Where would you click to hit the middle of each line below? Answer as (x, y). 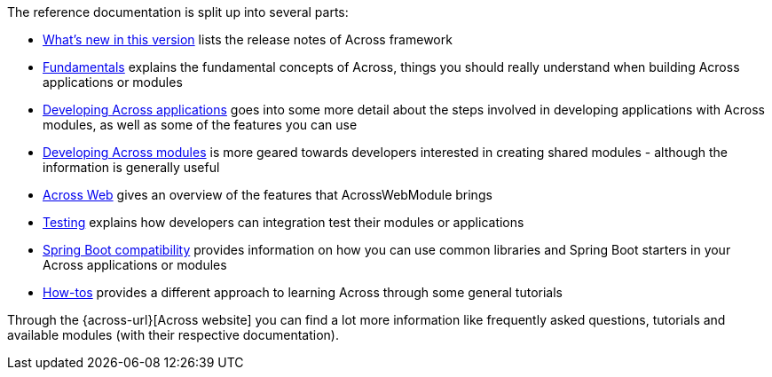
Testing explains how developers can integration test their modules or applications (284, 222)
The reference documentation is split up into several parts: (178, 12)
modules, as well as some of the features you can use (200, 125)
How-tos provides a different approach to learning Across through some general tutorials (303, 292)
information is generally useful (131, 167)
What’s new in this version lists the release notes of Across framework (248, 39)
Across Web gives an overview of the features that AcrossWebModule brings (268, 195)
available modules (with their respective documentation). (173, 335)
